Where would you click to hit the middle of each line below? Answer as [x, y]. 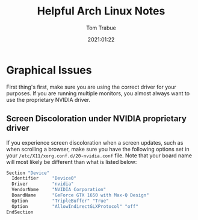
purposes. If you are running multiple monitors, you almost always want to [98, 93]
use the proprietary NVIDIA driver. [48, 99]
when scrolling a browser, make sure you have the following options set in [98, 149]
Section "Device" [28, 173]
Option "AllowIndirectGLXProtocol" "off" [75, 206]
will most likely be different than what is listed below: [72, 162]
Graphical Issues [49, 70]
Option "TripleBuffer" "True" [60, 201]
